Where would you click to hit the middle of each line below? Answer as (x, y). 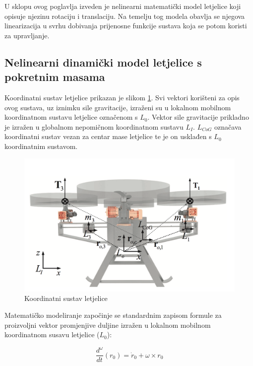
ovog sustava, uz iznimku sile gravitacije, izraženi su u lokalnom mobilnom (118, 107)
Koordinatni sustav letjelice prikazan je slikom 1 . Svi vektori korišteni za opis (122, 97)
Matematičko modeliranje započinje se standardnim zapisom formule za (113, 315)
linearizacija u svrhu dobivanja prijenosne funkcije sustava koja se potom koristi (126, 26)
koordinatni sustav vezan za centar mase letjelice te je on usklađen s (108, 136)
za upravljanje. (27, 35)
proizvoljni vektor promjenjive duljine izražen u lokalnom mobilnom (108, 325)
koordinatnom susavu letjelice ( (52, 334)
